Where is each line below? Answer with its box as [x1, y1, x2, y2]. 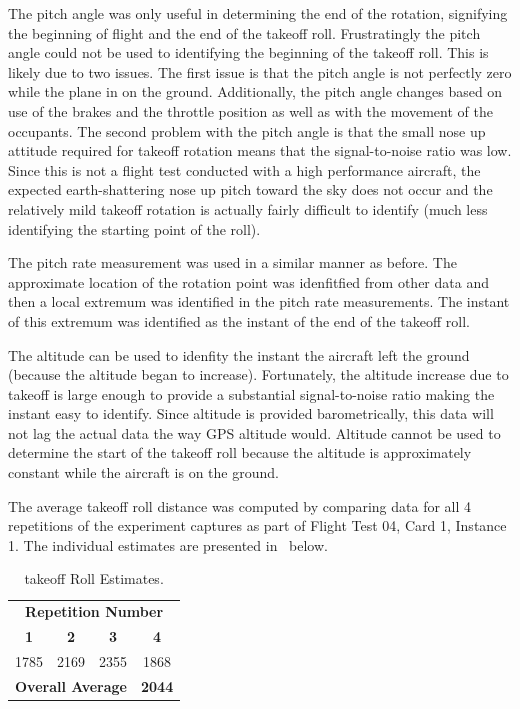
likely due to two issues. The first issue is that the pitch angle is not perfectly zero [8, 61, 512, 82]
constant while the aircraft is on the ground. [8, 462, 279, 483]
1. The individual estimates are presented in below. [8, 534, 328, 555]
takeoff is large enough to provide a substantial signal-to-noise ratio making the [8, 383, 495, 404]
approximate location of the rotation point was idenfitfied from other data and [8, 271, 489, 292]
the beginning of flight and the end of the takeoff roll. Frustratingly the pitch [8, 22, 481, 43]
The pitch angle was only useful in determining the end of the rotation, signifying [8, 3, 508, 23]
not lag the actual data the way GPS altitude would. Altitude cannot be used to [8, 422, 501, 443]
